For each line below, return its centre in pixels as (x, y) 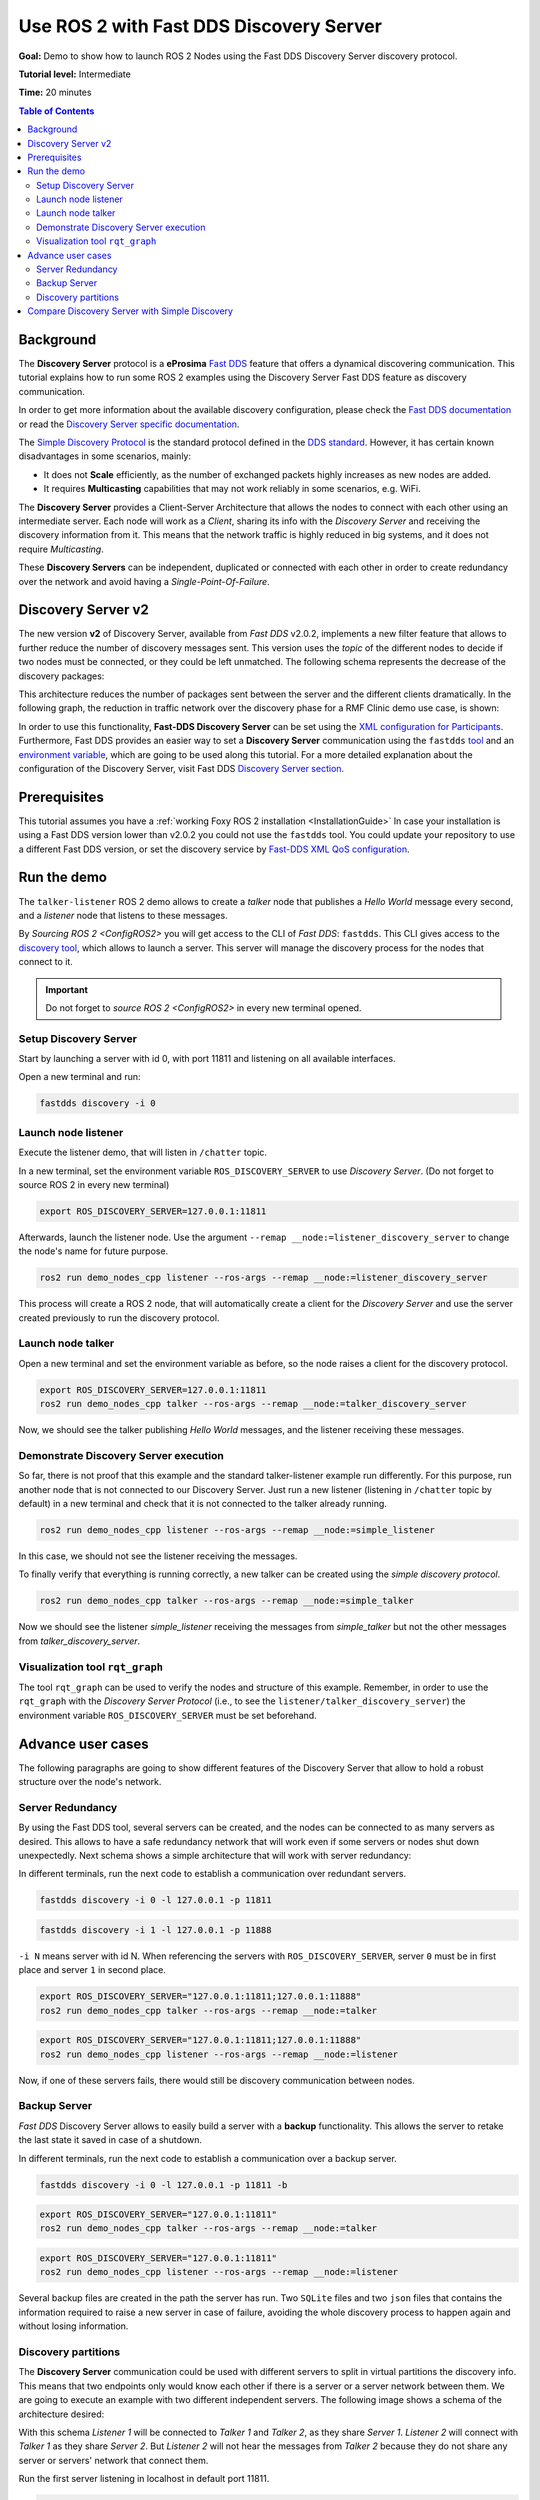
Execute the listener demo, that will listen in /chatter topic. (143, 1152)
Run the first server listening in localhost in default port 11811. (144, 2479)
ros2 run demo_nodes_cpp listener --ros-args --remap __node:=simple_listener (237, 1530)
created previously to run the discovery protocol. (119, 1317)
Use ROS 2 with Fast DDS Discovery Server (200, 26)
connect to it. (46, 962)
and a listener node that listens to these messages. (123, 915)
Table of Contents (56, 111)
